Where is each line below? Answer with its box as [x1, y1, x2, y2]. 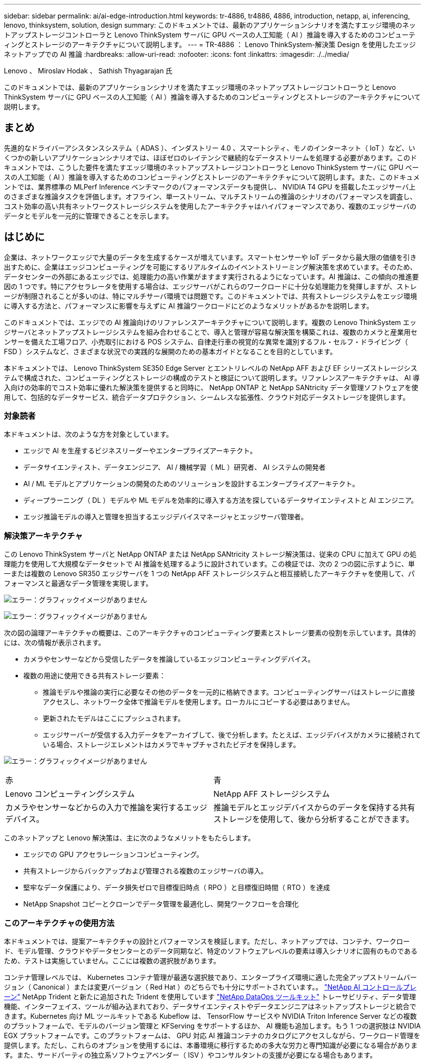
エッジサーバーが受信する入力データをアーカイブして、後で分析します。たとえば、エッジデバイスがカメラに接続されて [43, 731, 421, 739]
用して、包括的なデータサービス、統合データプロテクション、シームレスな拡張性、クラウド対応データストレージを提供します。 [4, 393, 409, 401]
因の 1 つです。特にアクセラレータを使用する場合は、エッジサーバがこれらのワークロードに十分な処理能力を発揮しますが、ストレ [4, 282, 417, 291]
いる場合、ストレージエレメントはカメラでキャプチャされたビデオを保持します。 [43, 740, 300, 749]
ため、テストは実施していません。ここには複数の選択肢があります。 [4, 956, 220, 965]
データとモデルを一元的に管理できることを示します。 [4, 211, 173, 220]
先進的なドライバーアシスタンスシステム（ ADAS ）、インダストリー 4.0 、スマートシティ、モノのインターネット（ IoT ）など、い [4, 143, 415, 152]
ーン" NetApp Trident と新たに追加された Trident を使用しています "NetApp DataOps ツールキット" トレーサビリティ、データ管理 [4, 992, 416, 1001]
